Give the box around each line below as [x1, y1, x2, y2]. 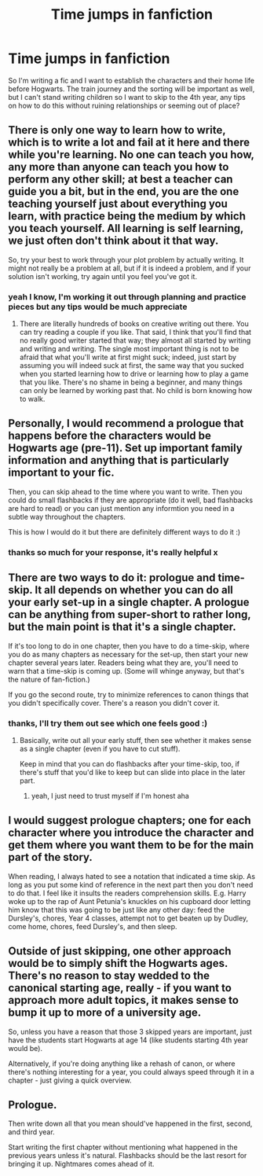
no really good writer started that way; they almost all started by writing [19, 336, 251, 345]
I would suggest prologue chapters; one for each [8, 814, 251, 827]
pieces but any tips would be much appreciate [8, 301, 188, 312]
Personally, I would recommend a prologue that [8, 417, 244, 430]
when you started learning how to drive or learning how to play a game [19, 369, 249, 379]
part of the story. [8, 851, 93, 864]
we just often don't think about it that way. [8, 234, 219, 248]
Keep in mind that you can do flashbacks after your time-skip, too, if [19, 759, 240, 768]
